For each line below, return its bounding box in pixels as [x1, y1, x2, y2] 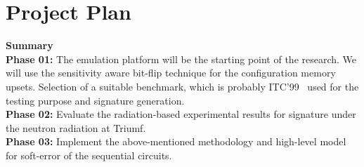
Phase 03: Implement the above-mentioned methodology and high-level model [6, 134, 346, 149]
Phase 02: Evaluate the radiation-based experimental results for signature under [6, 107, 356, 121]
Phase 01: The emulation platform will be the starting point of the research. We [6, 51, 357, 66]
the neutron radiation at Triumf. [6, 120, 146, 135]
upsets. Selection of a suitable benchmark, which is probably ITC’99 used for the [6, 79, 359, 93]
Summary [6, 38, 53, 53]
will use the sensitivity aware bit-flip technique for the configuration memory [6, 65, 336, 80]
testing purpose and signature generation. [6, 93, 185, 107]
